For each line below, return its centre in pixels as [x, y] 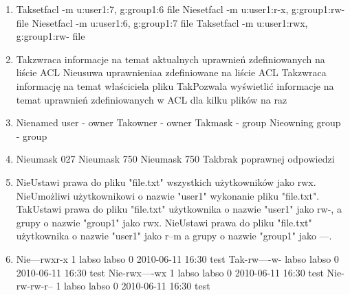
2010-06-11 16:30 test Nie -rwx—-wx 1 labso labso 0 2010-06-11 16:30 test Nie [179, 272]
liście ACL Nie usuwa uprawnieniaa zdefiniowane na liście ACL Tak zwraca [171, 72]
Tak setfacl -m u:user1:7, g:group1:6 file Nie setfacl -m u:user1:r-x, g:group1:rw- [181, 9]
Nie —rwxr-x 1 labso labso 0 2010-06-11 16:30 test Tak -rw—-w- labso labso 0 [177, 258]
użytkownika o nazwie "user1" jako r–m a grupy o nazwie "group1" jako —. [174, 236]
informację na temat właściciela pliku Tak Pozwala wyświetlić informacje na [175, 85]
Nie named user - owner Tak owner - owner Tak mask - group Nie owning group [178, 122]
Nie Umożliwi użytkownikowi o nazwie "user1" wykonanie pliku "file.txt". [168, 195]
